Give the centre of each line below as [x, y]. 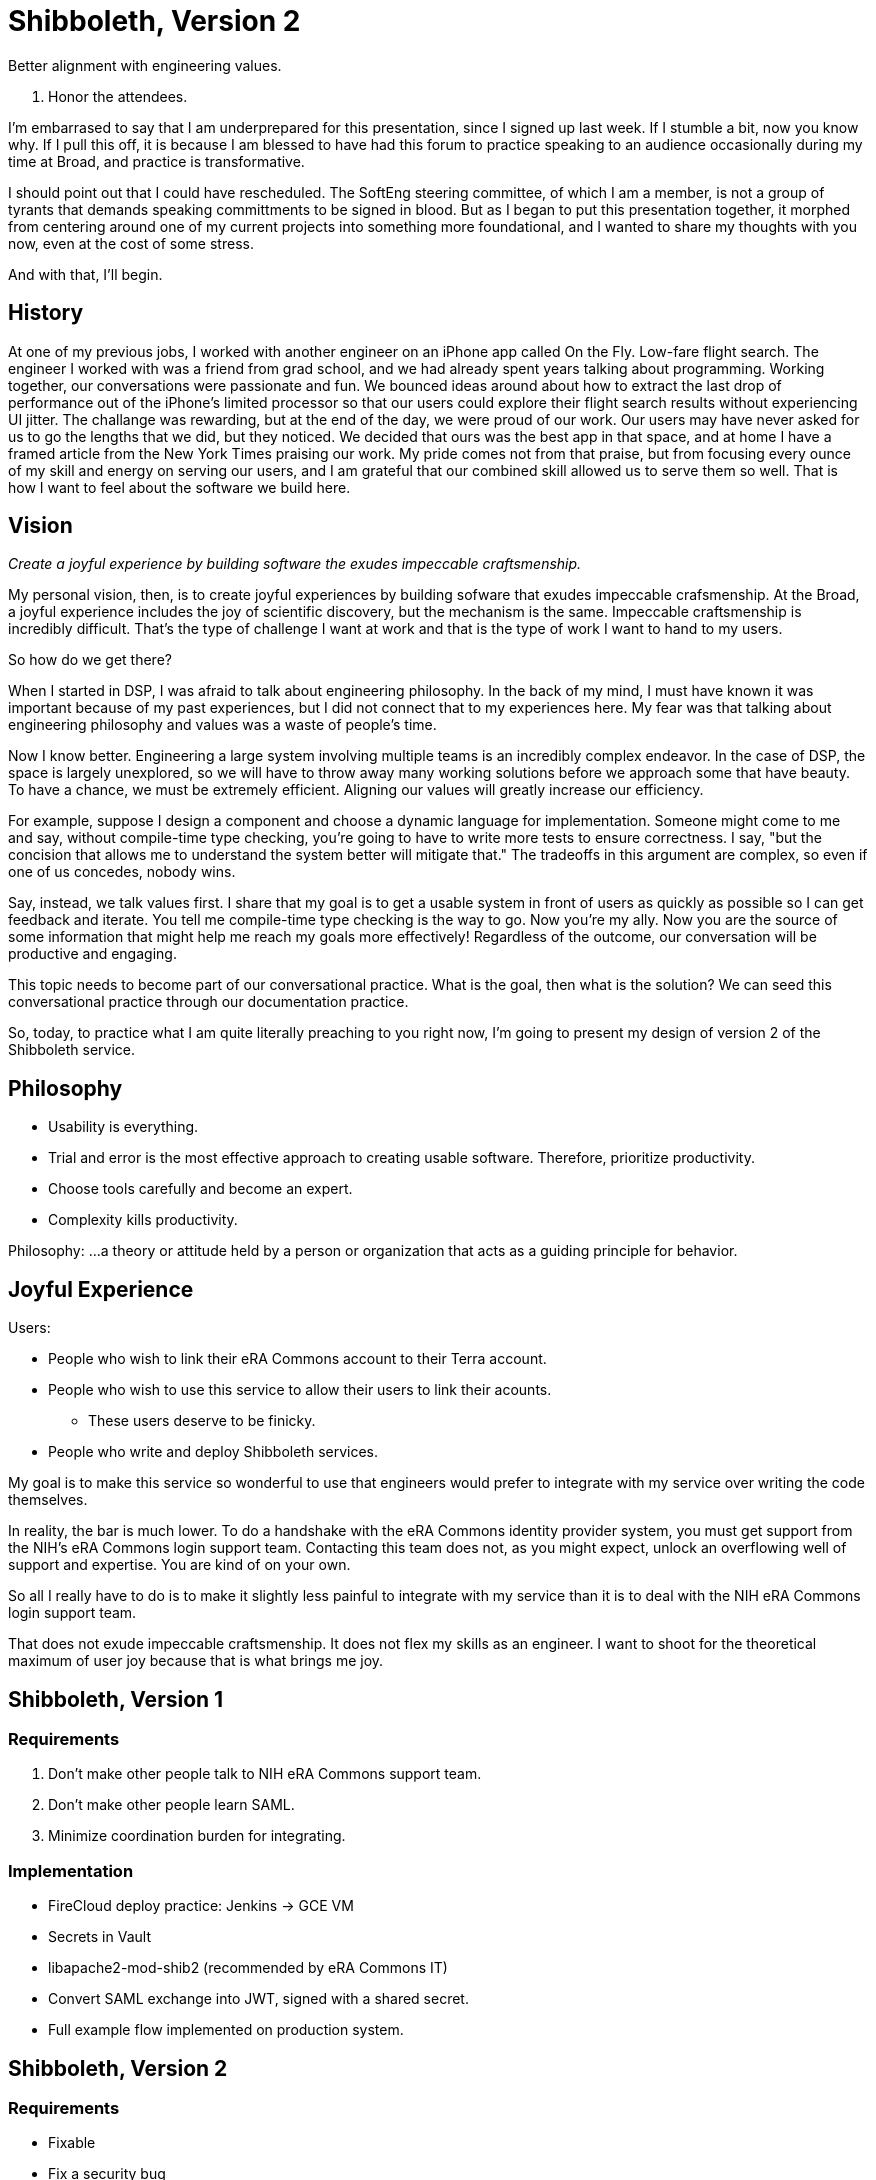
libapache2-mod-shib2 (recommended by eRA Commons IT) [248, 1968]
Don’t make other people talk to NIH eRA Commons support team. [265, 1774]
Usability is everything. [123, 1127]
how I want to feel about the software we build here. [179, 487]
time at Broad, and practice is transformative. [156, 161]
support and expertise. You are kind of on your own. [179, 1565]
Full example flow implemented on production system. [226, 2030]
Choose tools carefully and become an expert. [200, 1189]
